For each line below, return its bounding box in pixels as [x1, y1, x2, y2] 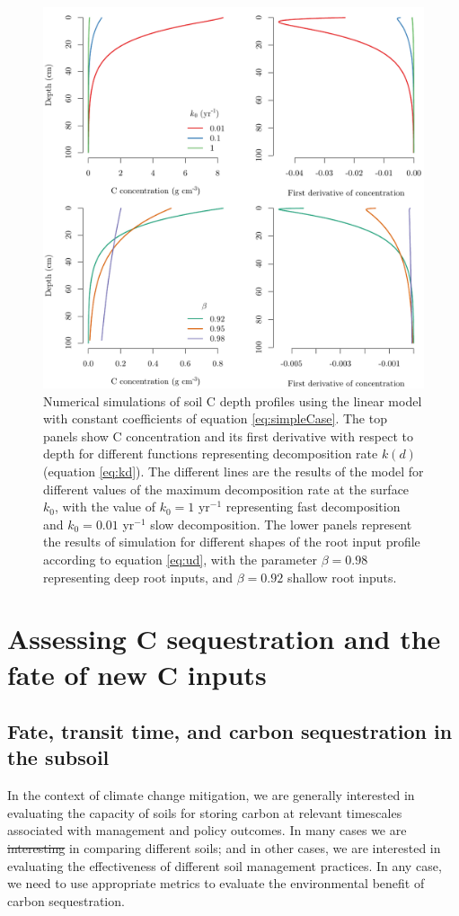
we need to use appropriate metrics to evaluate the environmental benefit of [7, 874, 425, 893]
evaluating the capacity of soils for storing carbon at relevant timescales [7, 803, 402, 822]
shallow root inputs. [287, 567, 397, 586]
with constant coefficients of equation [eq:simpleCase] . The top [43, 409, 387, 428]
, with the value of [54, 497, 155, 516]
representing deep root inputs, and [43, 567, 234, 586]
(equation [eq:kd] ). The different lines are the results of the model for [43, 461, 424, 480]
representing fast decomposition [225, 497, 401, 516]
